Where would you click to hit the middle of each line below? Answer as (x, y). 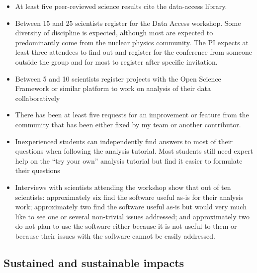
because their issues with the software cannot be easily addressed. (115, 235)
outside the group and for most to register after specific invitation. (116, 61)
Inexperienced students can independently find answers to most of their (124, 141)
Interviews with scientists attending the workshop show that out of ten (123, 187)
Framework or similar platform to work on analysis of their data (113, 88)
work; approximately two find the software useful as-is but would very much (131, 207)
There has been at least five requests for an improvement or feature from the (132, 115)
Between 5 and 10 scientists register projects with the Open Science (118, 78)
